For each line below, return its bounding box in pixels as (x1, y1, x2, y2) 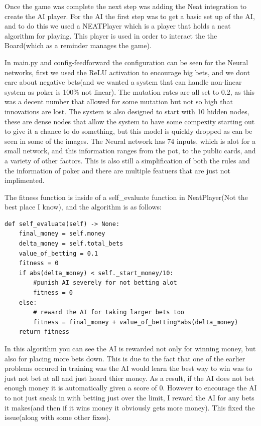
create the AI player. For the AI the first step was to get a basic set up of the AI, (5, 11, 255, 21)
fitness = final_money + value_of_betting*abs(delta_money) (33, 318, 238, 326)
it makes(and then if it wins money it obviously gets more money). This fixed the (5, 402, 255, 412)
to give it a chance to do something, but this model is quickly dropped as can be (5, 126, 252, 136)
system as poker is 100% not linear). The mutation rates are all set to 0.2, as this (5, 86, 255, 97)
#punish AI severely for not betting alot (33, 279, 177, 287)
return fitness (19, 328, 69, 336)
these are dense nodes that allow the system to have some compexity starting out (5, 116, 255, 126)
